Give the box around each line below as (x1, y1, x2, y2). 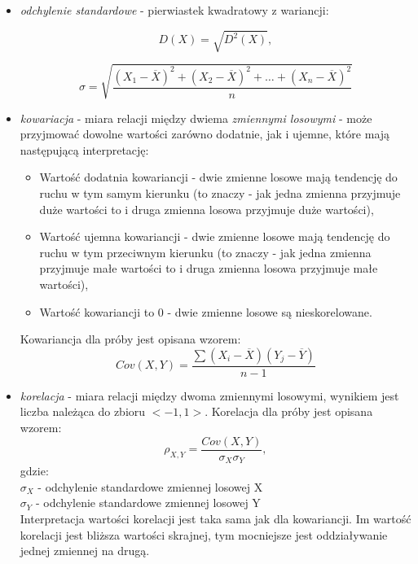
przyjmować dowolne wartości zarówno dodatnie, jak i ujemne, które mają (20, 125, 390, 142)
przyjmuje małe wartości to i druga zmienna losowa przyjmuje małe (39, 260, 378, 277)
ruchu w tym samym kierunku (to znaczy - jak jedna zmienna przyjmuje (39, 185, 401, 202)
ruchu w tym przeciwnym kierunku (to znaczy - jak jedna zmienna (39, 243, 372, 260)
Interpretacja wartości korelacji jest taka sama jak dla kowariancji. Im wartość (20, 509, 411, 527)
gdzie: (20, 462, 49, 479)
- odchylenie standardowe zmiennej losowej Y (35, 494, 261, 511)
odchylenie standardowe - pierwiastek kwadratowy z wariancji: (20, 2, 329, 18)
